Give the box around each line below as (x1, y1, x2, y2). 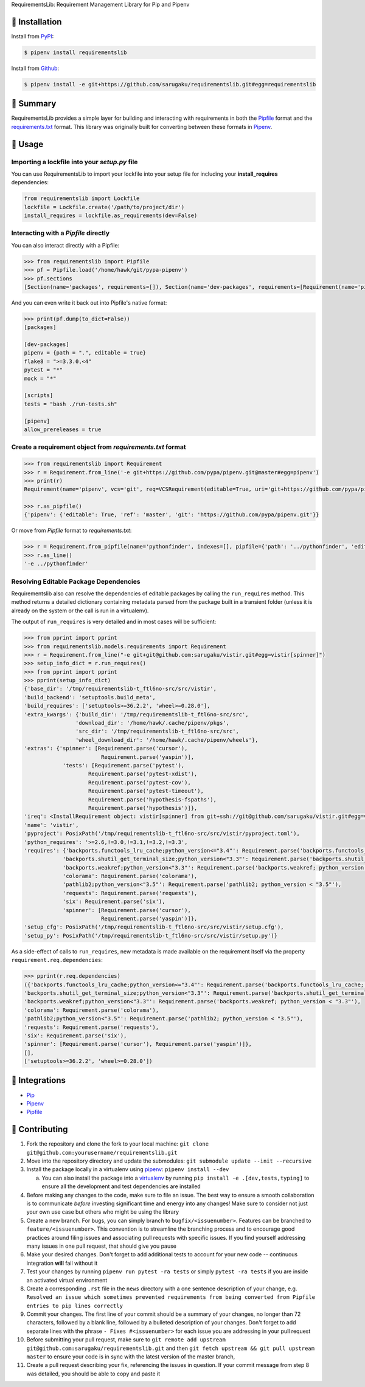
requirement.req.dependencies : (11, 956, 103, 964)
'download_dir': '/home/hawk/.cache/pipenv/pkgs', (75, 719, 230, 727)
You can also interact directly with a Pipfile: (11, 241, 120, 249)
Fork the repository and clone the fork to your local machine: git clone (26, 1140, 209, 1147)
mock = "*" (24, 375, 57, 382)
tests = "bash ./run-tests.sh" (24, 400, 118, 407)
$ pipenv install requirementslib (24, 49, 127, 56)
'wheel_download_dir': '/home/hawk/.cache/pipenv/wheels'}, (75, 736, 259, 743)
